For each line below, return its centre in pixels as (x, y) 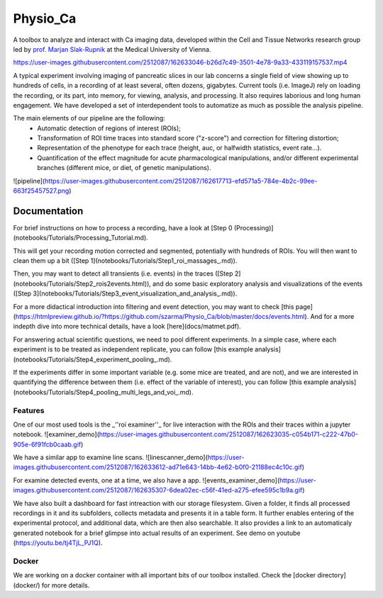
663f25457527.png (41, 191)
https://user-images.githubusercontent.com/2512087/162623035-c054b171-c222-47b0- (228, 434)
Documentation (48, 211)
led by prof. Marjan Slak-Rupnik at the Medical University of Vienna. (112, 49)
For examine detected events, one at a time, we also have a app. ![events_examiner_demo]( (146, 480)
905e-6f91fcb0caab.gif (47, 444)
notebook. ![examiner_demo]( (56, 434)
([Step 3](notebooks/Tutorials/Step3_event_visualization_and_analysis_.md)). (125, 293)
